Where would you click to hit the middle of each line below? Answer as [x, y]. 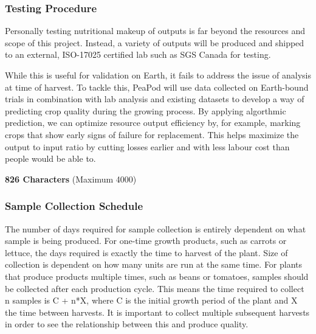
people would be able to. [50, 158]
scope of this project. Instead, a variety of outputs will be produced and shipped [155, 42]
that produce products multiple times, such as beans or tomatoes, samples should [157, 276]
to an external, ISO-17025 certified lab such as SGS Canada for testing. [138, 54]
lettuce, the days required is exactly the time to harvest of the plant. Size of [146, 252]
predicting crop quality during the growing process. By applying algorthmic [146, 110]
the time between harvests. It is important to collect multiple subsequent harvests [157, 312]
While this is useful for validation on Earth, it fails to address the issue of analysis [158, 75]
